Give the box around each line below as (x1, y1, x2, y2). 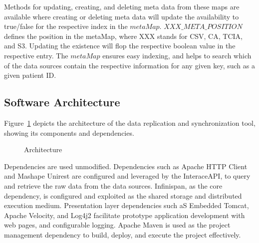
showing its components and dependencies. (4, 127, 134, 138)
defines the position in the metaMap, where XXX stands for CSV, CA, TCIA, (4, 30, 243, 41)
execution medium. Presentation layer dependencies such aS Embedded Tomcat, (4, 200, 249, 211)
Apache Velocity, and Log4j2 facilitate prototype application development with (4, 210, 245, 220)
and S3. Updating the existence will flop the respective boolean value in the (4, 40, 236, 51)
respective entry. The (4, 50, 68, 60)
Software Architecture (4, 94, 120, 110)
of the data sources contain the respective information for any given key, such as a (4, 60, 255, 70)
